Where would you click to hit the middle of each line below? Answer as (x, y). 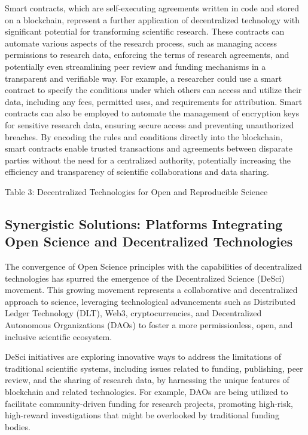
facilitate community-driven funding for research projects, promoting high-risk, (149, 403)
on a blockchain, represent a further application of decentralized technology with (153, 19)
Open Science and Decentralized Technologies (149, 241)
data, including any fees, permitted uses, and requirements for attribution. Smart (154, 101)
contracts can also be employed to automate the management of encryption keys (152, 113)
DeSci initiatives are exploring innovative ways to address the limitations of (143, 357)
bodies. (18, 426)
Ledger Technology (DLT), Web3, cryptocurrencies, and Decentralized (133, 313)
